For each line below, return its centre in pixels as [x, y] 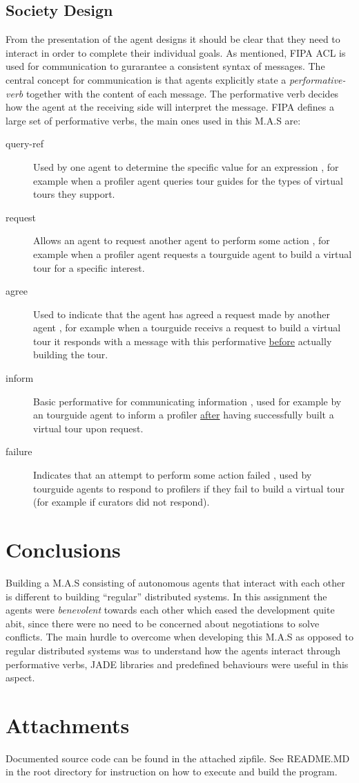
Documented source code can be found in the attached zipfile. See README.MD [178, 758]
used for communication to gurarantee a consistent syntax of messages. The [165, 66]
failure [19, 451]
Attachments [68, 725]
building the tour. [71, 354]
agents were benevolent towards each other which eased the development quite [170, 610]
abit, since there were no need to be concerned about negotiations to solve [163, 623]
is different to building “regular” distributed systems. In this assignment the [166, 596]
